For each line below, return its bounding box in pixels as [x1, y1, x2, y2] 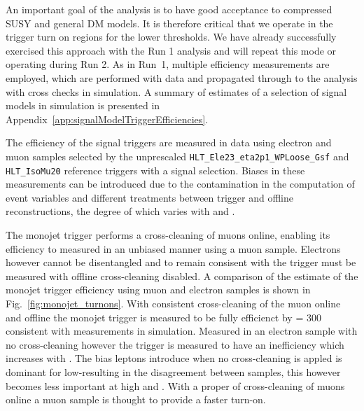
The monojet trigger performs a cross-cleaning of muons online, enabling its [6, 228, 330, 242]
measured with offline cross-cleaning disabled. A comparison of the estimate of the [6, 268, 358, 283]
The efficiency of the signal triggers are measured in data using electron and [6, 135, 332, 150]
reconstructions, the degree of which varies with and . [6, 204, 235, 218]
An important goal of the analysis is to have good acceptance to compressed [6, 2, 332, 16]
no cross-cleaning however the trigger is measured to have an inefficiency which [6, 337, 344, 351]
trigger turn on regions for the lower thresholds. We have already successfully [6, 29, 337, 44]
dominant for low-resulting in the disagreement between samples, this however [6, 364, 341, 379]
